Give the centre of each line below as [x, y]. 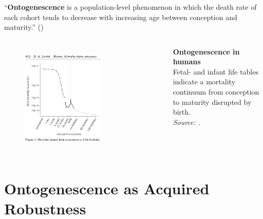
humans [187, 61]
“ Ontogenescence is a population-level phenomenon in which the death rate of [130, 6]
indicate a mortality [204, 81]
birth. [182, 112]
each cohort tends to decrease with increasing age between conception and [121, 17]
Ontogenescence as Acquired [107, 188]
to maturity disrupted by [212, 102]
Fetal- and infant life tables [215, 71]
